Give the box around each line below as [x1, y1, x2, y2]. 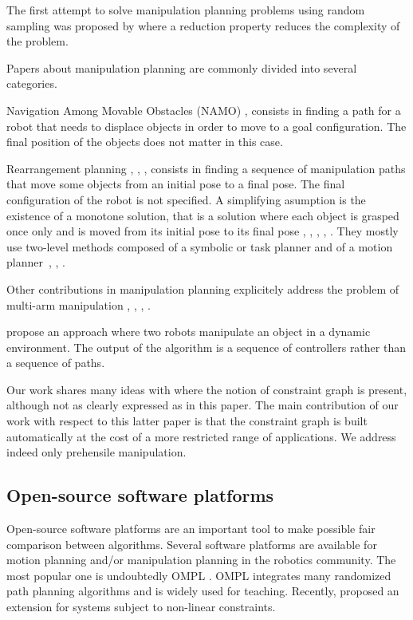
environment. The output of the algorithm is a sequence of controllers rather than [6, 338, 406, 355]
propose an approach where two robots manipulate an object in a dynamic [6, 323, 371, 340]
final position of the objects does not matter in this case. [6, 133, 283, 150]
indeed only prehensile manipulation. [6, 444, 187, 460]
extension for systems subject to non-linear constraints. [6, 598, 276, 615]
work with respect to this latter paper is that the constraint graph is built [6, 413, 368, 429]
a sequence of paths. [6, 354, 105, 371]
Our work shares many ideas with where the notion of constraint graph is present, [6, 381, 407, 397]
